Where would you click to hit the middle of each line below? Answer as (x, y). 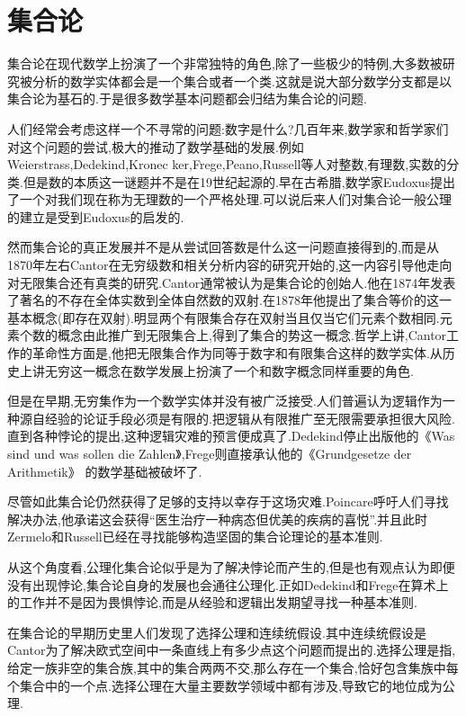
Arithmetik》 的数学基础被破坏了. (105, 471)
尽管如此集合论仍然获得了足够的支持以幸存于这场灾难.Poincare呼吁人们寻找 (228, 501)
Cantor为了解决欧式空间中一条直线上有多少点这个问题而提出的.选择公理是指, (232, 650)
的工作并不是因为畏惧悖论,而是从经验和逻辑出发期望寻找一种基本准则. (212, 602)
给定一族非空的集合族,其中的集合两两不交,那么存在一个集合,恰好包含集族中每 (233, 667)
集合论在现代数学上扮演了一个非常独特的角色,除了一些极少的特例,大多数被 (225, 63)
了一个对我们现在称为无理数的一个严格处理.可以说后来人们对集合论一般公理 (229, 199)
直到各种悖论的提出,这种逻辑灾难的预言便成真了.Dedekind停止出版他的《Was (231, 436)
